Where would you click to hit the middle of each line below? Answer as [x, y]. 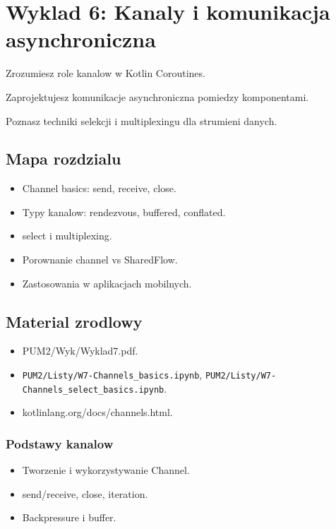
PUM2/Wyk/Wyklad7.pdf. [80, 351]
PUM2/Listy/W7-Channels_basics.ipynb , [112, 375]
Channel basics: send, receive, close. [99, 188]
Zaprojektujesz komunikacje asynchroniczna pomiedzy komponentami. [157, 96]
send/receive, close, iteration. [85, 493]
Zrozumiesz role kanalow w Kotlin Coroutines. [106, 73]
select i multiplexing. [67, 236]
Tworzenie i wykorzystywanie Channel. [106, 470]
